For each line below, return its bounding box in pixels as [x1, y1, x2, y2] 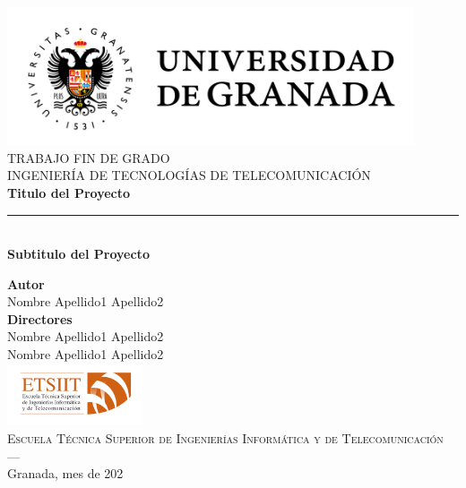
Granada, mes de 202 [7, 464, 124, 483]
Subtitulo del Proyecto [7, 244, 150, 263]
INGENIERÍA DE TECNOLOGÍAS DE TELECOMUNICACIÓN [7, 166, 371, 184]
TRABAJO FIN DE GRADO [7, 148, 170, 167]
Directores [7, 309, 73, 328]
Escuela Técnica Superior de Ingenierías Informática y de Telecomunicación [7, 428, 444, 447]
